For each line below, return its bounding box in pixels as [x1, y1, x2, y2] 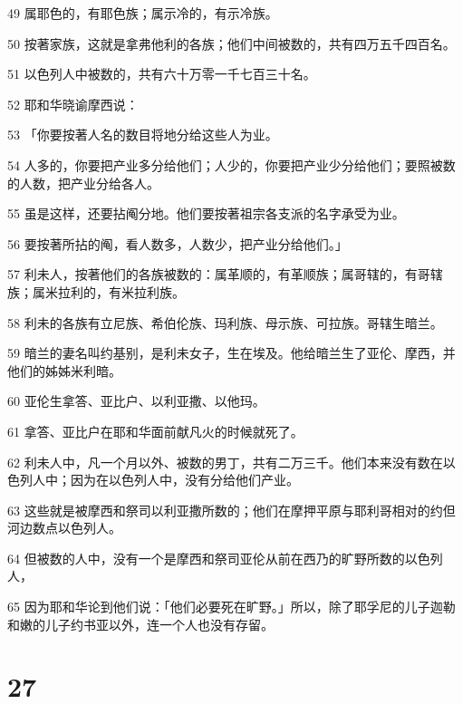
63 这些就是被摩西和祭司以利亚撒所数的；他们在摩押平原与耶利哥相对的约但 [7, 500, 456, 519]
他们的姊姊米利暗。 [7, 361, 121, 380]
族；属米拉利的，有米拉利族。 [7, 282, 185, 301]
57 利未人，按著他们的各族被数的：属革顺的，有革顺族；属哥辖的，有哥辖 [7, 265, 443, 284]
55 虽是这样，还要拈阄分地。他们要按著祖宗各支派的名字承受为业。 [7, 204, 405, 223]
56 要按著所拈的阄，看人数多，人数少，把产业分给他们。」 [7, 234, 348, 253]
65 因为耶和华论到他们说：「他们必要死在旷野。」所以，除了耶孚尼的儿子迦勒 [7, 597, 456, 616]
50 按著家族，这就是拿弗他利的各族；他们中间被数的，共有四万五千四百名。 [7, 34, 456, 53]
